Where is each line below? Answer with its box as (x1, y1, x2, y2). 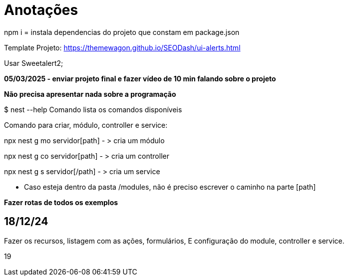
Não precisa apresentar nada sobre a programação (4, 89, 176, 98)
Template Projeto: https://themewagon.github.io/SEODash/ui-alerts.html (4, 43, 241, 52)
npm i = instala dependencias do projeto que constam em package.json (4, 27, 240, 36)
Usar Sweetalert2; (4, 58, 63, 67)
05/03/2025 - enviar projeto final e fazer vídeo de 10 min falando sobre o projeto (4, 74, 276, 83)
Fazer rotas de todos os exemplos (4, 198, 118, 207)
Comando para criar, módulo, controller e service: (4, 120, 168, 129)
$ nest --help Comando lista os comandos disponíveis (4, 105, 182, 114)
